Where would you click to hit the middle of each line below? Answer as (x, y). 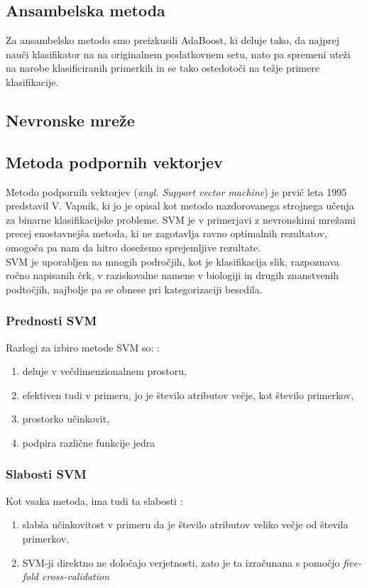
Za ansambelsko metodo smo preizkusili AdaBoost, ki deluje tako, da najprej (173, 40)
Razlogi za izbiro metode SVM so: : (83, 347)
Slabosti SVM (46, 474)
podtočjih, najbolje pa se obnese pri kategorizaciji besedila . (134, 289)
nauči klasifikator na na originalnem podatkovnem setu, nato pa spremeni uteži (178, 54)
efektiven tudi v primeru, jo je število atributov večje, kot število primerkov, (188, 394)
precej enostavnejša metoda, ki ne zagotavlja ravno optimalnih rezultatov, (166, 233)
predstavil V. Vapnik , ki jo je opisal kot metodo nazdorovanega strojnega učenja (180, 206)
